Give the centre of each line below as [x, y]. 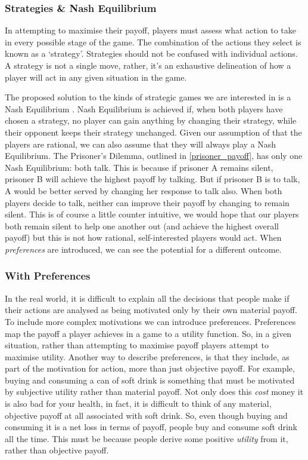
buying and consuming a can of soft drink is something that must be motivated [150, 380]
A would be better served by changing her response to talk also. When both [144, 190]
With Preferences [48, 276]
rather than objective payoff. [57, 450]
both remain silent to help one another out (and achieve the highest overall [142, 226]
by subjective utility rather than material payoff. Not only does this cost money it [154, 392]
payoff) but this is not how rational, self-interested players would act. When [143, 237]
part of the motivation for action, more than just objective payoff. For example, [150, 368]
